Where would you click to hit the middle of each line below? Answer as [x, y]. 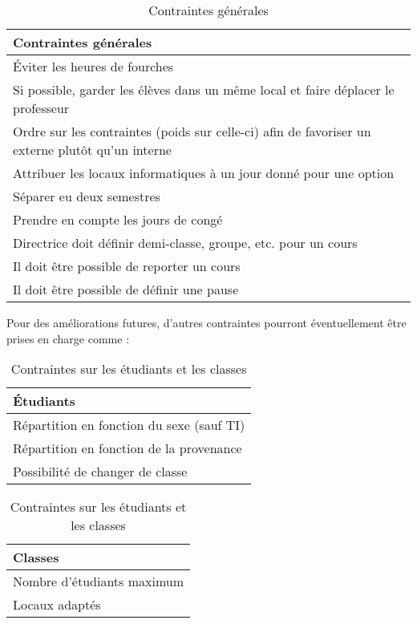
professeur [41, 108]
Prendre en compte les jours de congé [118, 219]
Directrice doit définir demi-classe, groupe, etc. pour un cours [185, 243]
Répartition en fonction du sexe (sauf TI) [129, 425]
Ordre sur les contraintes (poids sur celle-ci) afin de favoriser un [192, 131]
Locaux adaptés [57, 605]
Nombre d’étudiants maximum [99, 581]
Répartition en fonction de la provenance [128, 448]
